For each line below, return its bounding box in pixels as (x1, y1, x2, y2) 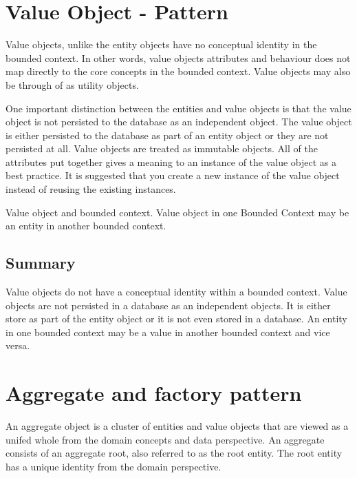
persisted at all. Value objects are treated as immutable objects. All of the (6, 141, 318, 156)
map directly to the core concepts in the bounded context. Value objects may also (6, 64, 351, 79)
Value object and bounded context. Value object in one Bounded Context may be (6, 205, 349, 219)
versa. (6, 338, 30, 353)
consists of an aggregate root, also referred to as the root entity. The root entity (6, 446, 343, 460)
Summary (6, 252, 76, 273)
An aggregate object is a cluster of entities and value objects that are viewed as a (6, 419, 349, 433)
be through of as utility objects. (6, 77, 139, 92)
